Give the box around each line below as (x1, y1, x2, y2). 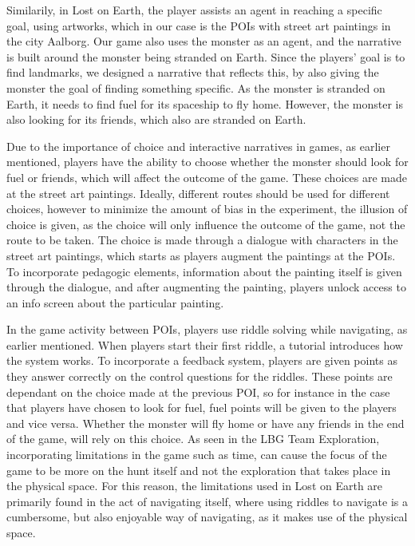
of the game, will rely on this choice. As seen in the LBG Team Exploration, (6, 430, 380, 447)
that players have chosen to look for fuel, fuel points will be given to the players (6, 399, 397, 416)
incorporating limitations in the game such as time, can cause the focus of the (6, 446, 387, 463)
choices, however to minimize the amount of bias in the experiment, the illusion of (6, 200, 408, 217)
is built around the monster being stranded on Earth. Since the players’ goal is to (6, 48, 405, 65)
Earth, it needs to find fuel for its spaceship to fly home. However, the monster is (6, 95, 404, 112)
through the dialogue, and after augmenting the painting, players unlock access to (6, 279, 406, 295)
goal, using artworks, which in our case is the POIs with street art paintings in (6, 17, 391, 34)
